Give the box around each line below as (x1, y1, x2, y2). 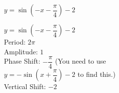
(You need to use (55, 56, 106, 66)
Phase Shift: (4, 56, 40, 66)
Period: (4, 37, 26, 46)
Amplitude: (4, 46, 38, 56)
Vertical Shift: (4, 81, 46, 92)
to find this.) (77, 69, 116, 79)
